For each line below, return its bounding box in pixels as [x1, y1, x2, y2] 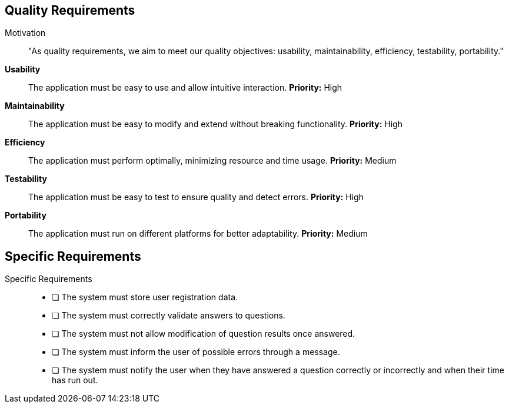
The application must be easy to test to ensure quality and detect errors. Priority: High [28, 192, 364, 203]
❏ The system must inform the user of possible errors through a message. [52, 347, 340, 357]
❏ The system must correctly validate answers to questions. [52, 310, 285, 321]
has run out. [52, 375, 98, 386]
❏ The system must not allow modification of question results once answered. [52, 329, 355, 339]
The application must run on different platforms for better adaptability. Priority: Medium [28, 228, 368, 239]
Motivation [5, 28, 46, 38]
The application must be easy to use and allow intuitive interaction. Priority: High [28, 82, 342, 93]
